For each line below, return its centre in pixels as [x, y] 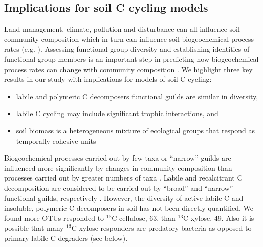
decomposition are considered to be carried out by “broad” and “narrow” [119, 187]
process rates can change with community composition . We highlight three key [128, 69]
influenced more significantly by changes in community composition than [118, 167]
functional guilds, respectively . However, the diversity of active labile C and [124, 198]
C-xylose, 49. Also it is [219, 218]
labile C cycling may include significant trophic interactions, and [117, 113]
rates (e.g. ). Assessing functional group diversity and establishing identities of [127, 49]
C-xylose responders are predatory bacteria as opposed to [161, 228]
